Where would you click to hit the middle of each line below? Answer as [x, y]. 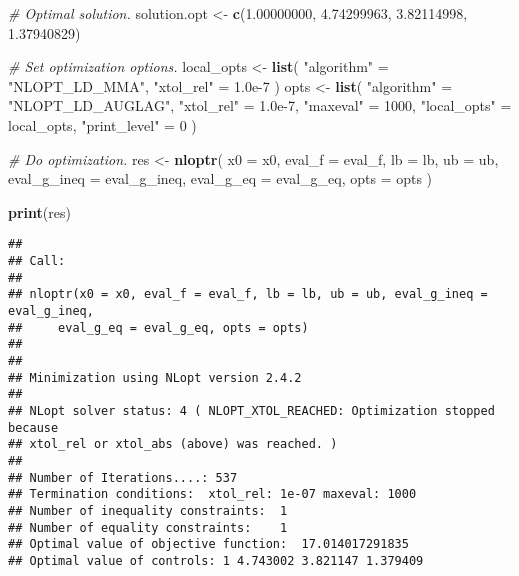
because [33, 427]
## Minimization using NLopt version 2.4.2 [155, 377]
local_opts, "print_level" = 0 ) [102, 124]
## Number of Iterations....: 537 [123, 477]
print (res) [39, 211]
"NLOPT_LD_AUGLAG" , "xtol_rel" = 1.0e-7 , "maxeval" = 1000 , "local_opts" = [260, 105]
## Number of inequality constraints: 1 [148, 510]
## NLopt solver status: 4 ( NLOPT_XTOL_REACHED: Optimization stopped [251, 410]
